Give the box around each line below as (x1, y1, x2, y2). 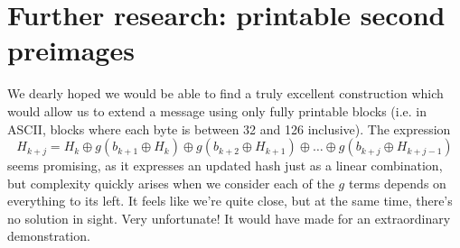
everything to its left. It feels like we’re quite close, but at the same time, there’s (7, 191, 453, 210)
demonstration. (7, 226, 90, 245)
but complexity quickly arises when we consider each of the (7, 173, 334, 192)
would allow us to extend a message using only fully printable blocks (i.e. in (7, 101, 427, 120)
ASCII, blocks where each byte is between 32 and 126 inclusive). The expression (7, 119, 451, 138)
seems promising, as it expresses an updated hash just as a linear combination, (7, 156, 443, 175)
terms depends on (348, 173, 446, 192)
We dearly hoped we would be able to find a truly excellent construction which (7, 84, 444, 103)
